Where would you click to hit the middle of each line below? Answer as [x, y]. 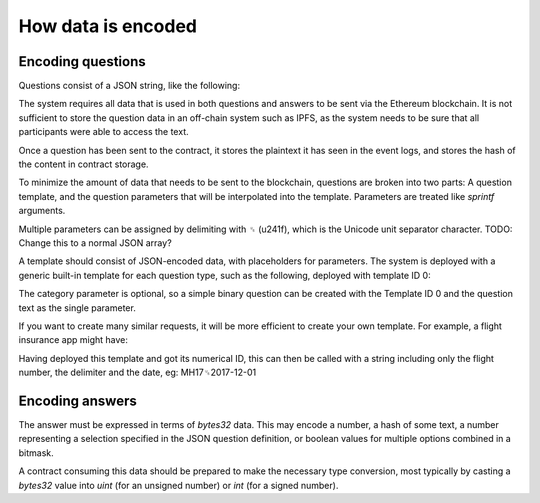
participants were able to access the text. [103, 132]
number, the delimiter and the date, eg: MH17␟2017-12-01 [137, 372]
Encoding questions [82, 61]
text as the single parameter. [77, 307]
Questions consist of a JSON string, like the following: [129, 86]
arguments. [42, 211]
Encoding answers [77, 400]
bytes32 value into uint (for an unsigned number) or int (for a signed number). [178, 485]
